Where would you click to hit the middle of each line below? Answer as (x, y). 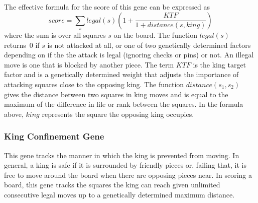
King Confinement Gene (54, 136)
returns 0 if (22, 45)
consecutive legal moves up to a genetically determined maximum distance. (119, 194)
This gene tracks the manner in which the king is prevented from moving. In (122, 155)
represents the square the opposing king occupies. (118, 114)
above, (14, 114)
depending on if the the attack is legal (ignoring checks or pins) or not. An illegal (129, 55)
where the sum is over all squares (55, 35)
